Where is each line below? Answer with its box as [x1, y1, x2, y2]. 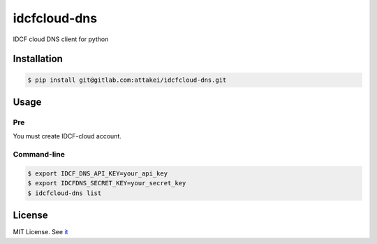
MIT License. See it [13, 228, 68, 236]
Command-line [13, 150, 66, 159]
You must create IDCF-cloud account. [13, 132, 122, 141]
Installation [13, 53, 63, 65]
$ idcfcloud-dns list [27, 189, 102, 197]
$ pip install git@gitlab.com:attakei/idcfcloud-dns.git [27, 76, 227, 84]
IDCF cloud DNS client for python [13, 35, 109, 43]
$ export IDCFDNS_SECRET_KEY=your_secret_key [27, 179, 186, 187]
